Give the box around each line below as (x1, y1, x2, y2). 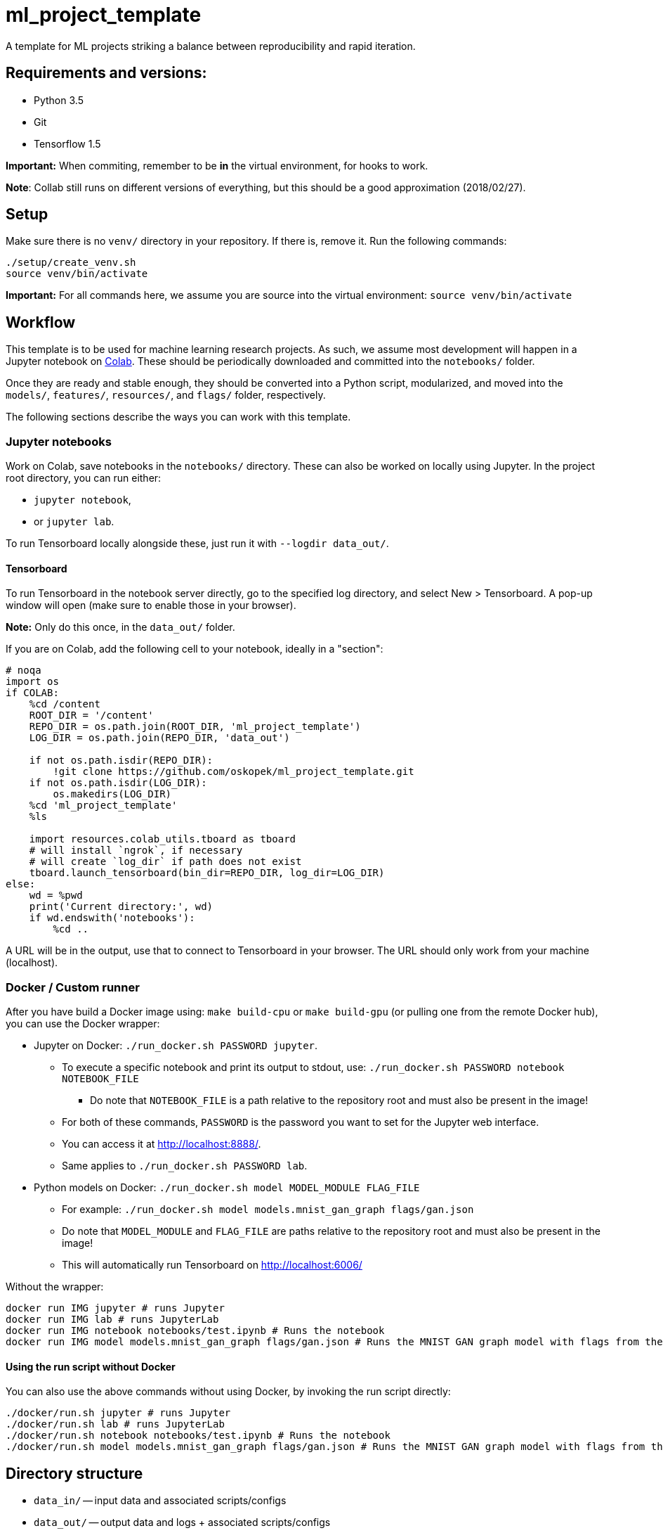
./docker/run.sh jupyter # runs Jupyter (6, 1407, 231, 1419)
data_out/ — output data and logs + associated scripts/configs (34, 1516, 331, 1529)
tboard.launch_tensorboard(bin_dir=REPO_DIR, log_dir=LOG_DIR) (29, 867, 385, 879)
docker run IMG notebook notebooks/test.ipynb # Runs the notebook (6, 1325, 385, 1336)
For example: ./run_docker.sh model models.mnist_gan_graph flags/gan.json (62, 1203, 474, 1215)
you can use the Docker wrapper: (6, 1018, 160, 1030)
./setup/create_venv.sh (6, 257, 136, 269)
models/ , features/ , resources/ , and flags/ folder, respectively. (6, 389, 326, 402)
